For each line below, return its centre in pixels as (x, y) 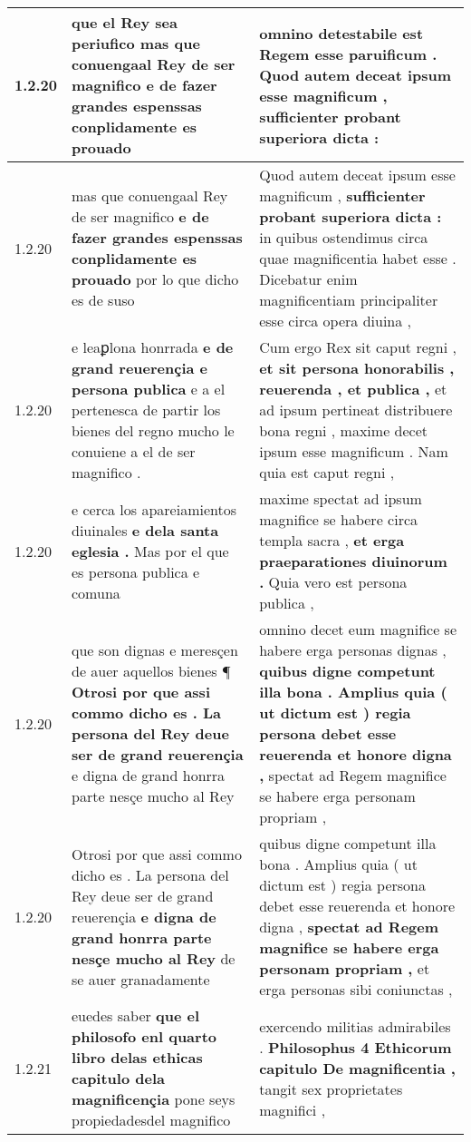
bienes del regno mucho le (153, 430)
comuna (96, 592)
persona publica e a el (149, 389)
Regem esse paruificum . (348, 54)
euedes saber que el (136, 1015)
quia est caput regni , (327, 472)
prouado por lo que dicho (155, 279)
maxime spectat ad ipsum (341, 498)
